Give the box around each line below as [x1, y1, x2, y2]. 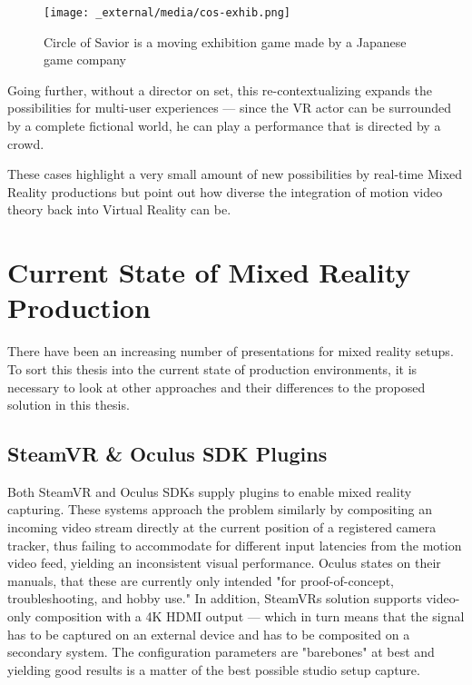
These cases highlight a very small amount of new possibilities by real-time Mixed [7, 164, 463, 184]
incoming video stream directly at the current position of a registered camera [7, 518, 437, 537]
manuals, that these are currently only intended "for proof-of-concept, [7, 571, 395, 590]
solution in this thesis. [7, 395, 130, 414]
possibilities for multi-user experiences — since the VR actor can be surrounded [7, 98, 452, 117]
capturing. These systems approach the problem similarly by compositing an [7, 500, 433, 519]
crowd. [7, 134, 44, 153]
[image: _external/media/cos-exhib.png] [44, 6, 291, 19]
